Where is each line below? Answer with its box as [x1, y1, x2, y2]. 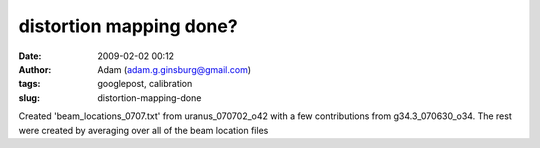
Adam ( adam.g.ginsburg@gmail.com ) [97, 63, 252, 75]
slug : [18, 91, 40, 104]
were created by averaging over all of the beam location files [18, 124, 269, 136]
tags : [18, 78, 41, 90]
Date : [18, 50, 42, 62]
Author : [18, 63, 52, 75]
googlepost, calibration [97, 78, 193, 90]
